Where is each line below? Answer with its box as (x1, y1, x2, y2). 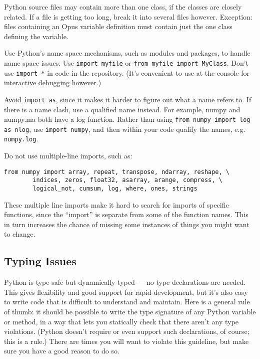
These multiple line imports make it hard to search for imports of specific (4, 199, 229, 210)
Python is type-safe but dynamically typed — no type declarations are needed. (4, 277, 246, 287)
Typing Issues (4, 253, 76, 269)
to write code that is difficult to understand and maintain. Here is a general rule (4, 296, 250, 307)
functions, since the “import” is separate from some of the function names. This (4, 209, 248, 220)
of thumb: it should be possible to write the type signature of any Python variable (4, 306, 256, 317)
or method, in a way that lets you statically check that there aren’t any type (4, 316, 238, 326)
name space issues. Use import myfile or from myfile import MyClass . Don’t (4, 57, 249, 68)
